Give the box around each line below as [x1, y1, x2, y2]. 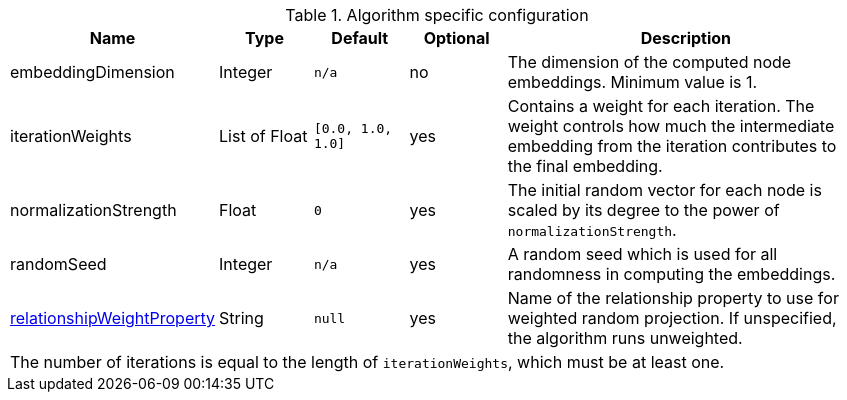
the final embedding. [507, 156, 663, 176]
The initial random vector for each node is [507, 180, 822, 200]
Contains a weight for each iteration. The [507, 96, 815, 116]
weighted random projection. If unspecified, [507, 308, 837, 328]
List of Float [219, 126, 308, 146]
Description [640, 28, 732, 48]
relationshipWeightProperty [10, 308, 216, 328]
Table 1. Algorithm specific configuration [285, 5, 589, 25]
